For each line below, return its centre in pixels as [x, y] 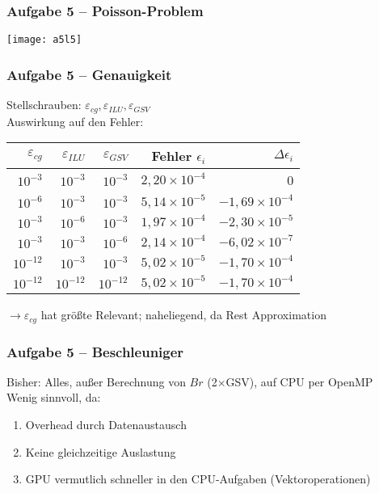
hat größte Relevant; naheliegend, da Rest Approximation [183, 315]
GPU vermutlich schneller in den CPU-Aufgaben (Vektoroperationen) [198, 479]
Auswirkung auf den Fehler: [75, 121]
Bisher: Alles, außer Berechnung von [96, 381]
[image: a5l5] [44, 40]
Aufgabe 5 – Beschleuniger [95, 351]
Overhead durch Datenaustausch [106, 424]
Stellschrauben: [44, 105]
